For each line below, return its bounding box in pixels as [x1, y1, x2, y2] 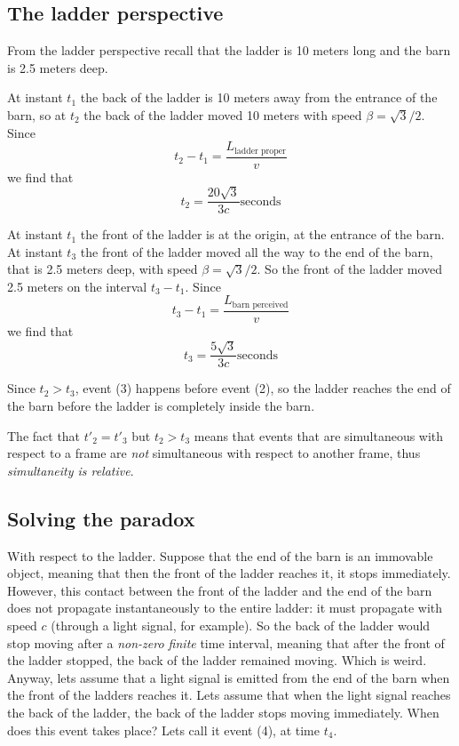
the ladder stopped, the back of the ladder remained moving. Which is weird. [7, 651, 427, 670]
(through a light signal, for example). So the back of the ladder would [51, 615, 431, 634]
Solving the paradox [7, 504, 195, 532]
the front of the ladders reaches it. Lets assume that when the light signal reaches [7, 686, 451, 704]
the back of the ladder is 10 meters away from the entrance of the [80, 88, 438, 107]
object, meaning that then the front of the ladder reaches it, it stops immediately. [7, 564, 451, 582]
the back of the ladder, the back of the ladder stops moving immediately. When [7, 702, 439, 721]
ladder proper [234, 146, 286, 156]
